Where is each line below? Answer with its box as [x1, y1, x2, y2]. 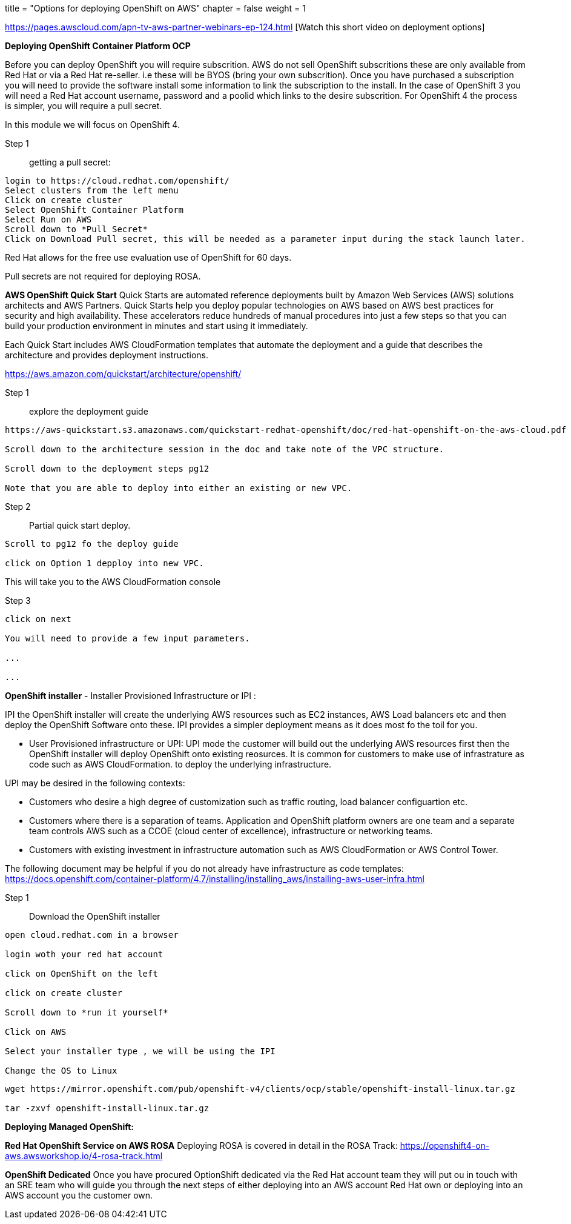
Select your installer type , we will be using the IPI [5, 1046, 276, 1056]
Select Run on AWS [5, 215, 92, 224]
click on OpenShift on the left [5, 969, 158, 978]
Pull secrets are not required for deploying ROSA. [5, 271, 201, 281]
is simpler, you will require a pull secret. [5, 101, 162, 111]
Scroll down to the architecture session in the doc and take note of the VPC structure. [5, 444, 444, 454]
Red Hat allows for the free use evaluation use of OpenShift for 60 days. [5, 252, 292, 263]
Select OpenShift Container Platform [5, 205, 184, 215]
